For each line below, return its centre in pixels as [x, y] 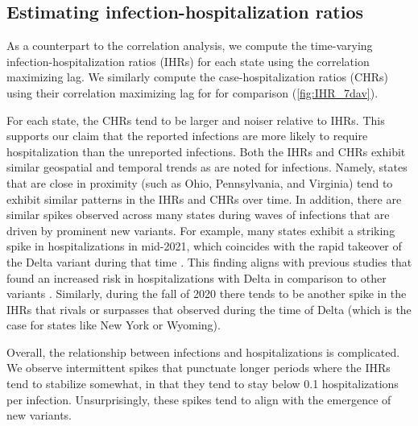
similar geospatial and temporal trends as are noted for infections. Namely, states [207, 167]
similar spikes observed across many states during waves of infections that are [198, 215]
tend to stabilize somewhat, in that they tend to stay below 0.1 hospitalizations [203, 384]
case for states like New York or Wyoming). [114, 325]
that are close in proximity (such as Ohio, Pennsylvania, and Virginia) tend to [200, 182]
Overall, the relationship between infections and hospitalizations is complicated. [203, 352]
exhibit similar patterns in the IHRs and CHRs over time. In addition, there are [204, 199]
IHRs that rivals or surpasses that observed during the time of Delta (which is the [209, 309]
